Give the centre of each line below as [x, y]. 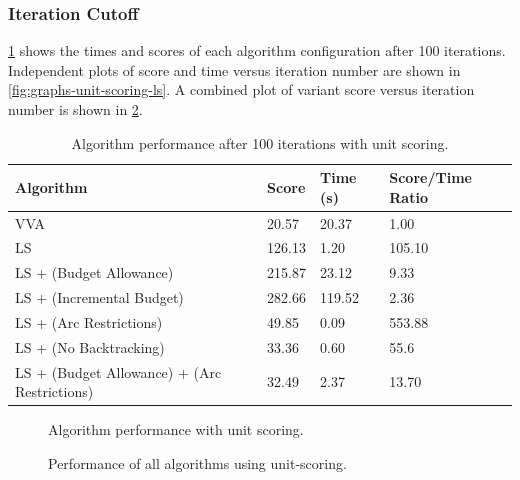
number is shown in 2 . [75, 109]
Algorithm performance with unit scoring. [176, 429]
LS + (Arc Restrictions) [89, 322]
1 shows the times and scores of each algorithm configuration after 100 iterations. [257, 50]
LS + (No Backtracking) [90, 346]
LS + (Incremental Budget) [99, 297]
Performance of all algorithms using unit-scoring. [197, 462]
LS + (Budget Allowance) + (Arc [118, 371]
